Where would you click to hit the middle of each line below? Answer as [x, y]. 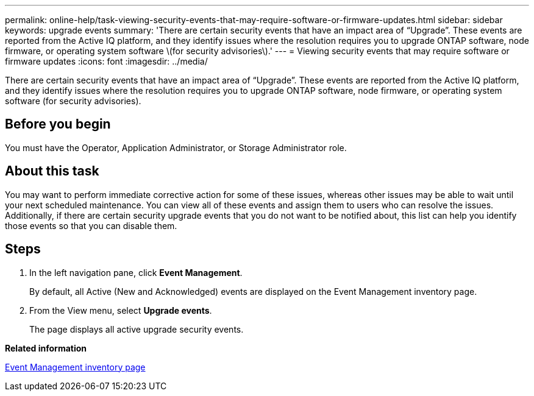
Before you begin [58, 124]
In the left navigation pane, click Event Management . [136, 272]
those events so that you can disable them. [91, 225]
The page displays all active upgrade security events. [137, 329]
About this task [52, 171]
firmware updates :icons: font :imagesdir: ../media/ [106, 61]
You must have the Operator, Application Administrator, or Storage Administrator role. [176, 147]
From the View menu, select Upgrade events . [121, 310]
